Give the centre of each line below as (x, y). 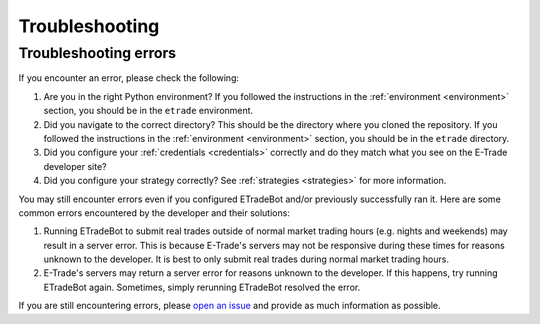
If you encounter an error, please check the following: (129, 78)
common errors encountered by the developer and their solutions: (154, 212)
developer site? (75, 166)
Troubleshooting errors (97, 53)
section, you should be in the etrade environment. (148, 111)
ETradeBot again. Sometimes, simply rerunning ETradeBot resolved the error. (202, 287)
